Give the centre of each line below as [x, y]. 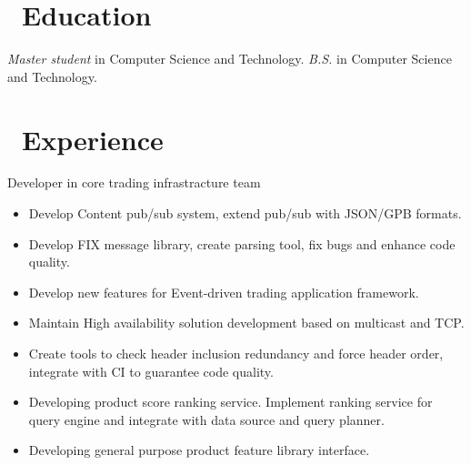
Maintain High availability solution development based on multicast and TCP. [246, 323]
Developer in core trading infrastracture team [134, 182]
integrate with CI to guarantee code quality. [151, 371]
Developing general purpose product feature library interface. [199, 450]
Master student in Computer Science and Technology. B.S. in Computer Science [230, 59]
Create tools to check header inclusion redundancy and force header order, [236, 353]
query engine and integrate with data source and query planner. [206, 419]
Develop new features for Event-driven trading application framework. [224, 292]
